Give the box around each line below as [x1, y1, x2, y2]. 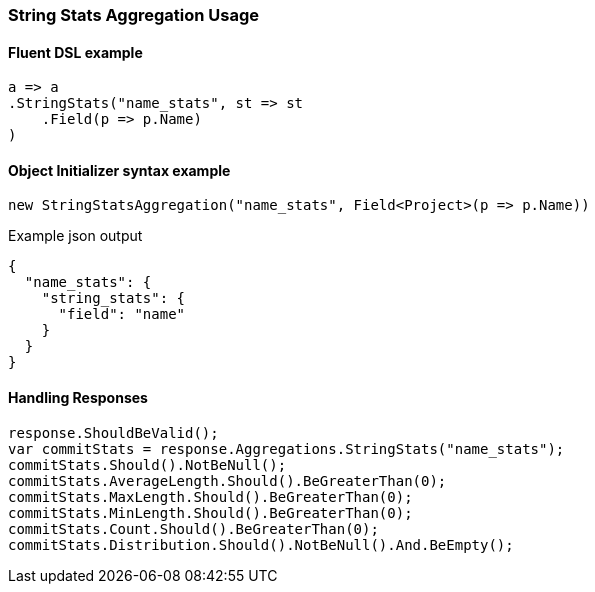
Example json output [8, 227, 143, 245]
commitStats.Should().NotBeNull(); [8, 456, 287, 473]
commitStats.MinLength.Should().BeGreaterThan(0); [8, 504, 413, 521]
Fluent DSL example [8, 43, 143, 61]
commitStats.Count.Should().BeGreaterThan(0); [8, 520, 379, 537]
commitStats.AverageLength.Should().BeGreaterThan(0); [8, 472, 447, 489]
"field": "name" [58, 306, 186, 323]
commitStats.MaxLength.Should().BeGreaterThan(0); [8, 488, 413, 505]
